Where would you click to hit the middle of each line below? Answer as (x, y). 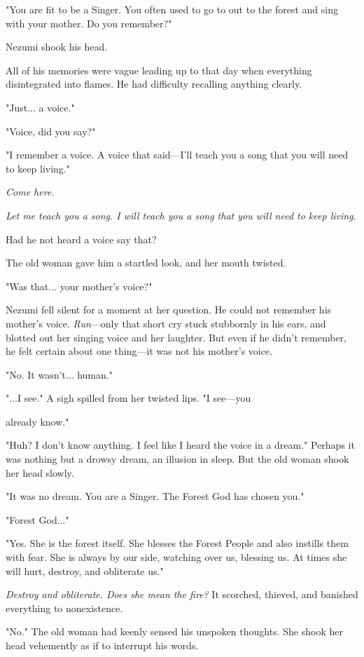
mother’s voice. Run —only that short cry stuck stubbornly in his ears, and (166, 323)
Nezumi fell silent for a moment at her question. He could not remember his (169, 310)
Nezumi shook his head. (57, 47)
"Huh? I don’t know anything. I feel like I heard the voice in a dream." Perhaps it (180, 445)
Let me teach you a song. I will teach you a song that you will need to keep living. (181, 215)
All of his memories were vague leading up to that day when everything (159, 70)
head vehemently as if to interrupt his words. (102, 645)
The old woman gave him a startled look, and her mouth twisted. (146, 263)
